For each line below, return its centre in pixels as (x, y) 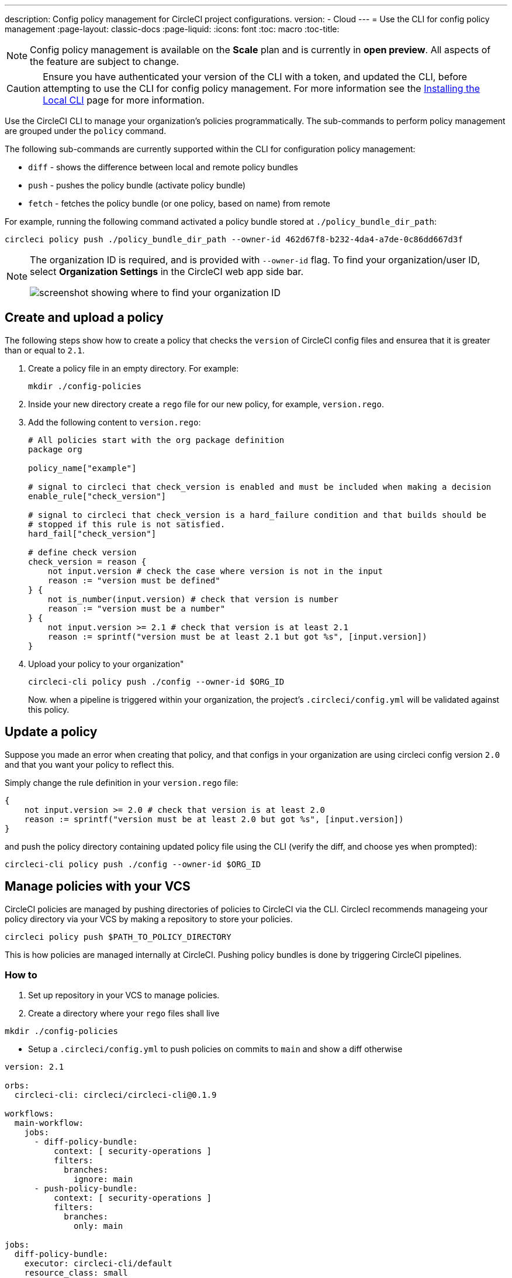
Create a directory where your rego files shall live (124, 1014)
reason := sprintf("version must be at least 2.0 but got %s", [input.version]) (214, 819)
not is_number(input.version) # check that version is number (193, 599)
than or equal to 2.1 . (45, 350)
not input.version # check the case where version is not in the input (215, 571)
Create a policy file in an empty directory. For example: (134, 368)
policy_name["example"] (82, 468)
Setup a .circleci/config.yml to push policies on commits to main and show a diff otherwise (215, 1049)
